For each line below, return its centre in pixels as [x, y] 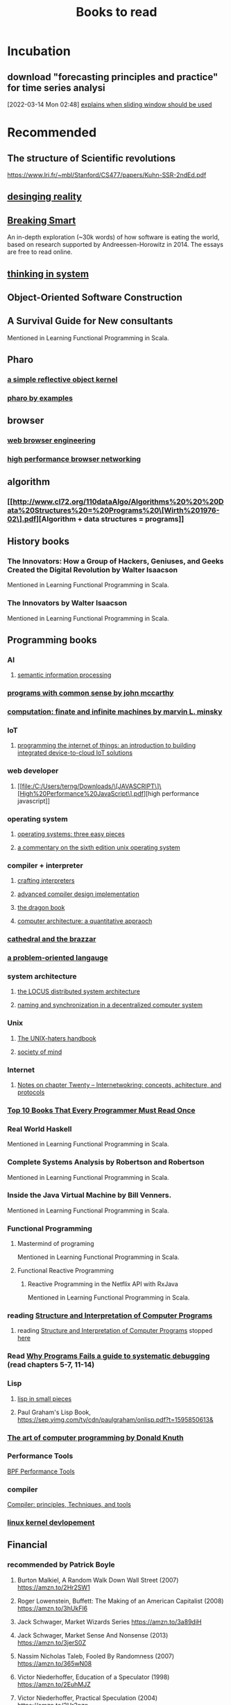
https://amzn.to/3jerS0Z [52, 1642]
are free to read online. [40, 252]
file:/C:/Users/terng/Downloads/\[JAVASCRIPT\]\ [92, 786]
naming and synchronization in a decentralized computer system [110, 1005]
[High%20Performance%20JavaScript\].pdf [80, 793]
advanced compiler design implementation [78, 894]
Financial [27, 1545]
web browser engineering [51, 440]
